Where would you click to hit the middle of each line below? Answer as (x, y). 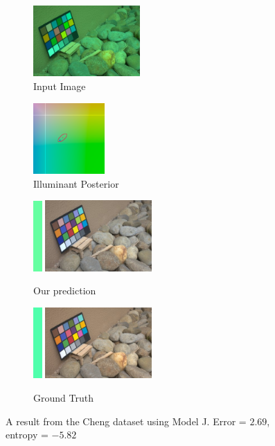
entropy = (27, 435)
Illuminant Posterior (76, 183)
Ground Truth (63, 398)
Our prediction (65, 291)
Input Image (60, 86)
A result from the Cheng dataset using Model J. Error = (126, 421)
